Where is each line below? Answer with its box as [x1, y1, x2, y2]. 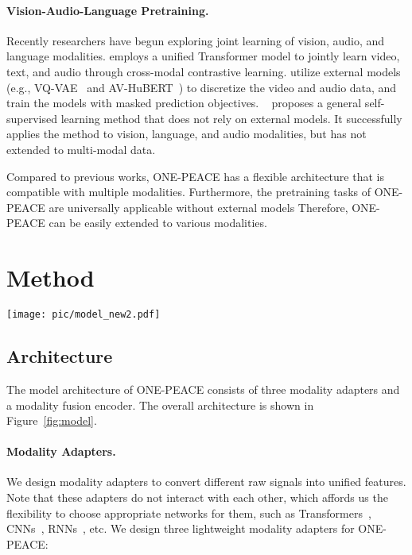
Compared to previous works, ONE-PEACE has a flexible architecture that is [6, 168, 384, 184]
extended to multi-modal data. [6, 141, 156, 157]
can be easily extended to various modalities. [49, 214, 267, 231]
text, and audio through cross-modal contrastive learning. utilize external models [6, 63, 401, 79]
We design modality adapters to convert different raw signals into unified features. [6, 473, 406, 490]
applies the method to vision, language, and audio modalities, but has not [6, 125, 367, 142]
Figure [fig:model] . [6, 412, 97, 429]
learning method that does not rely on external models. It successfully [60, 110, 402, 126]
